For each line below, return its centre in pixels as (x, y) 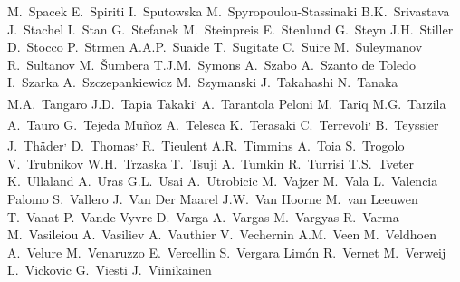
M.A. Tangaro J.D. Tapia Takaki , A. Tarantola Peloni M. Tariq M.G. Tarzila (227, 102)
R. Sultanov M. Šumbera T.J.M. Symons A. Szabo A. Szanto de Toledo (211, 64)
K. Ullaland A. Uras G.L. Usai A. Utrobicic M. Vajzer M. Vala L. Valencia (223, 181)
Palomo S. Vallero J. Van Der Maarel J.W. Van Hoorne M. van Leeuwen (213, 198)
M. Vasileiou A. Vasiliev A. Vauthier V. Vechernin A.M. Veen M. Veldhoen (222, 234)
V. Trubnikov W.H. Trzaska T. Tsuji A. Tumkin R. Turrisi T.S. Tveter (211, 163)
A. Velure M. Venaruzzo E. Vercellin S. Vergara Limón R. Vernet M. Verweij (227, 252)
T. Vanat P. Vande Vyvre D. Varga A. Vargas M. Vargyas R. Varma (203, 216)
